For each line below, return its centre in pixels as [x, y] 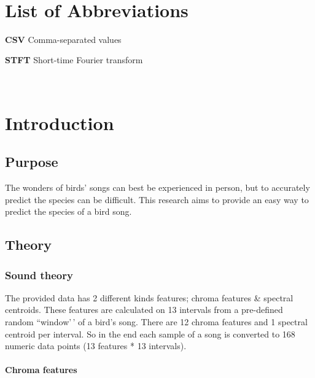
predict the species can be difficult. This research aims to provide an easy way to [157, 199]
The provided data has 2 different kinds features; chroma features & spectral [149, 297]
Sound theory [39, 275]
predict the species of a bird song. [68, 211]
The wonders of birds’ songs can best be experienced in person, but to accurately [157, 187]
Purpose [32, 162]
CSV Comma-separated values [63, 39]
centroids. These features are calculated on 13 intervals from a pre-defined [144, 310]
